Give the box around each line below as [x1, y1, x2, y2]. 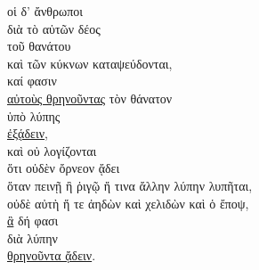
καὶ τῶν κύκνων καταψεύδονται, [7, 53, 173, 72]
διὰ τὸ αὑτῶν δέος [7, 19, 101, 37]
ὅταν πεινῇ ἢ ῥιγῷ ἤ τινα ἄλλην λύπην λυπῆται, [7, 176, 253, 194]
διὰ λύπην [7, 228, 58, 247]
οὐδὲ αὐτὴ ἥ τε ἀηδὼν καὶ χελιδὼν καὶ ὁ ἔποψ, [7, 193, 249, 212]
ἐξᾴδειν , [7, 124, 48, 143]
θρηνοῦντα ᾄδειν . [7, 246, 96, 265]
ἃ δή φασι [7, 211, 59, 230]
